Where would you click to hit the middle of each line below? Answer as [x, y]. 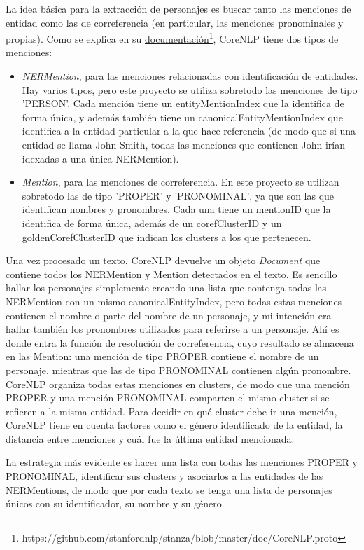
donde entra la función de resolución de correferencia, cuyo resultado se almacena [180, 342]
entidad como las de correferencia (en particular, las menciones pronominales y [175, 22]
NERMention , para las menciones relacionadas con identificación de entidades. [190, 76]
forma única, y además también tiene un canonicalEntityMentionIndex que [182, 117]
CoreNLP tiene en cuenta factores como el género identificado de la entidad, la [174, 425]
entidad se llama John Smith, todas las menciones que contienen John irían [183, 144]
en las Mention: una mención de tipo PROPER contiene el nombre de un [162, 356]
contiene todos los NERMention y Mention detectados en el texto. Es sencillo [171, 274]
